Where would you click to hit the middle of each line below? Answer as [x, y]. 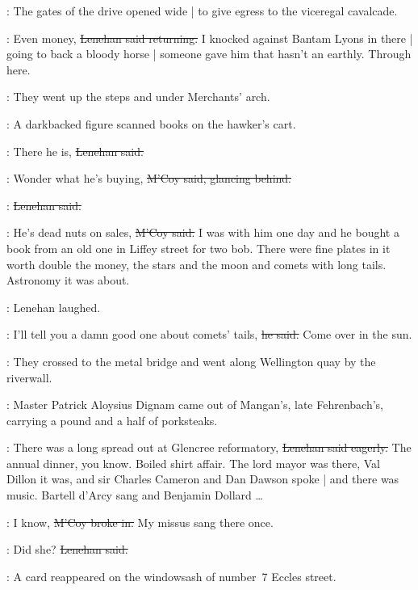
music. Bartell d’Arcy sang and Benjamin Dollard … [135, 495]
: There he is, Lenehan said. [75, 151]
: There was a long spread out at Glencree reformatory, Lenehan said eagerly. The [209, 447]
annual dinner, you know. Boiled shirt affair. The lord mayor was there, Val [193, 463]
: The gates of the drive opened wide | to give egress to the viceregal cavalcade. [202, 11]
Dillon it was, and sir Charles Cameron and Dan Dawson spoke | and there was [203, 479]
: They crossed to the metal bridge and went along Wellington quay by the [191, 361]
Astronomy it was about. [68, 280]
